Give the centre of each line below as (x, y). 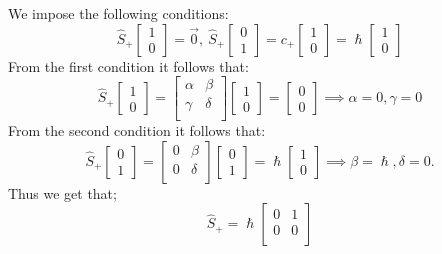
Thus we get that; (62, 192)
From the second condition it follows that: (137, 130)
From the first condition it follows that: (128, 65)
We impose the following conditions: (118, 13)
